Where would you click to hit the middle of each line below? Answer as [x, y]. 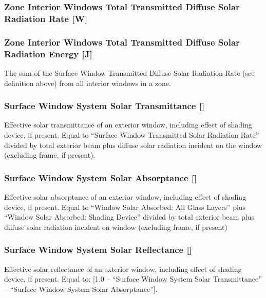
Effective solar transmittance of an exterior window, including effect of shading [128, 125]
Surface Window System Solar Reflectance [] [98, 250]
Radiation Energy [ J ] [48, 54]
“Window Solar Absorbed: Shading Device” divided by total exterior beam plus [129, 217]
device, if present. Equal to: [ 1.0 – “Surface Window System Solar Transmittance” [133, 279]
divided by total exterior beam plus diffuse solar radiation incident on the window [133, 145]
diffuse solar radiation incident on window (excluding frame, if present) [116, 227]
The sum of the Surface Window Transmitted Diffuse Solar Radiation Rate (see [129, 72]
